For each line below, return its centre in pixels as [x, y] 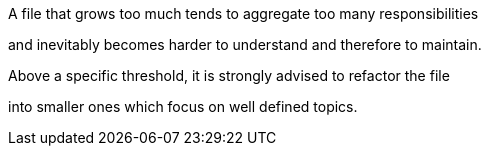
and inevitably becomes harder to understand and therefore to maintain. [245, 44]
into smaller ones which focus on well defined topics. [183, 106]
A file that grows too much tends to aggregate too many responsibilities [243, 13]
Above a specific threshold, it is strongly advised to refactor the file [229, 75]
